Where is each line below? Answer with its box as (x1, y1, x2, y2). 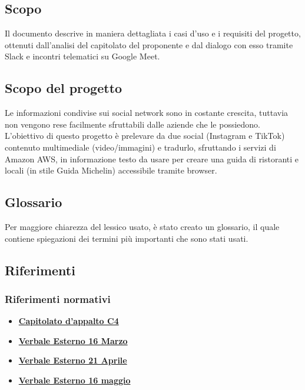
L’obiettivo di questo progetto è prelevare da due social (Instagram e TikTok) (5, 129, 285, 142)
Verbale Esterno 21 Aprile (18, 354, 127, 366)
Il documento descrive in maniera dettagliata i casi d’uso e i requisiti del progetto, (5, 27, 301, 39)
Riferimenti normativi (5, 291, 111, 306)
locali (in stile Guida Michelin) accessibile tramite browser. (5, 164, 217, 176)
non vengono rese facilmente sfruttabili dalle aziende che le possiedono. (5, 118, 260, 130)
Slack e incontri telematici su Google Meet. (5, 50, 160, 62)
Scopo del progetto (5, 79, 122, 97)
